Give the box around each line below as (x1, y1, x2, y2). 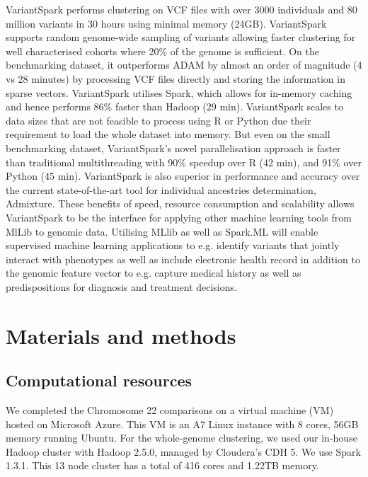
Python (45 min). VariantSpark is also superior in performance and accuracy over (6, 168, 360, 183)
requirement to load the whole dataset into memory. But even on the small (6, 127, 330, 142)
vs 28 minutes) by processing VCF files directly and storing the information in (6, 71, 345, 86)
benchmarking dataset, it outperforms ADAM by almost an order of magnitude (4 (6, 57, 362, 72)
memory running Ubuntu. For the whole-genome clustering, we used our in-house (6, 430, 357, 445)
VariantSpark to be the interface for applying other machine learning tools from (6, 209, 352, 224)
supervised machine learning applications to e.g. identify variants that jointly (6, 238, 340, 253)
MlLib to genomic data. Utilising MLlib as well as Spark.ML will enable (6, 224, 318, 238)
